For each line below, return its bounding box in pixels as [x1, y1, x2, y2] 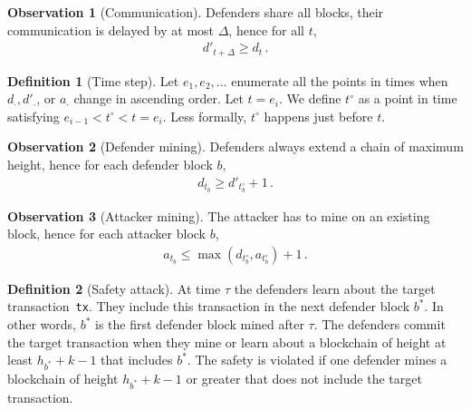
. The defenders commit [313, 315, 446, 333]
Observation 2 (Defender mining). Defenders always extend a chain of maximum [7, 137, 464, 156]
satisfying [7, 106, 60, 125]
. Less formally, [162, 106, 247, 125]
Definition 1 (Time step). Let [7, 71, 179, 90]
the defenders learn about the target [234, 278, 436, 298]
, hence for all [228, 20, 305, 39]
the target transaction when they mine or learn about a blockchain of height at [7, 332, 447, 351]
